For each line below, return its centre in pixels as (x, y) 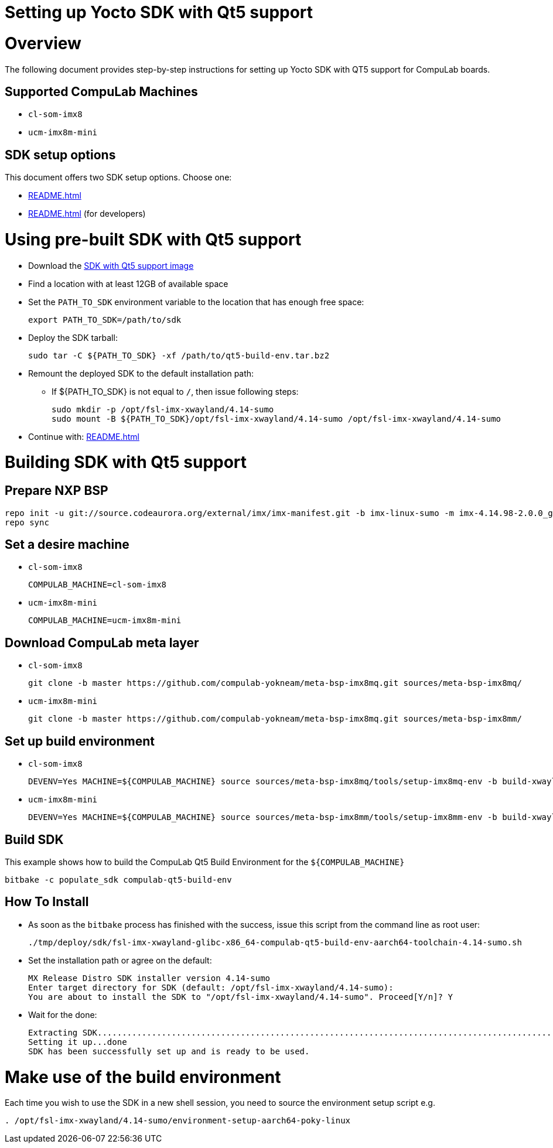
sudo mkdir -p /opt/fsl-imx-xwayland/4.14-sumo (163, 409)
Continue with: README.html (84, 436)
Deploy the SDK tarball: (73, 337)
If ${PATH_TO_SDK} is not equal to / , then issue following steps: (175, 391)
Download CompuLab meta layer (102, 643)
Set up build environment (80, 741)
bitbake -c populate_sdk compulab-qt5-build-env (118, 879)
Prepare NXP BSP (57, 491)
